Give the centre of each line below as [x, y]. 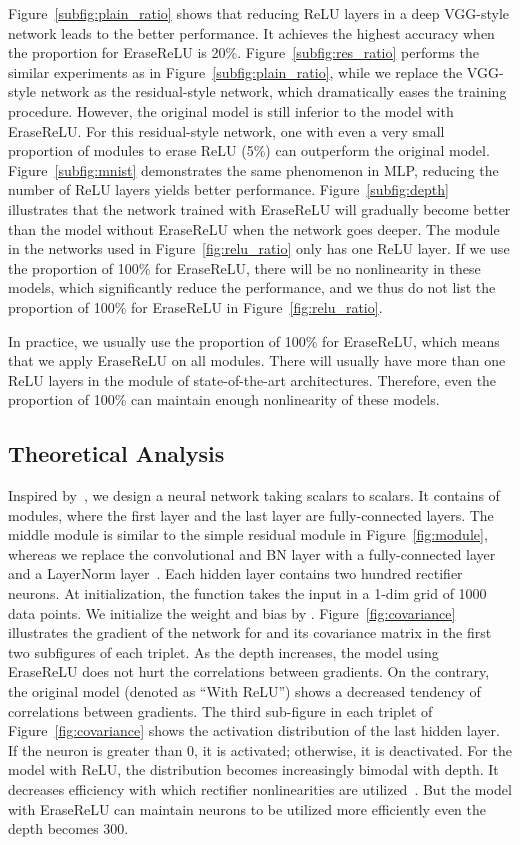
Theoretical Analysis [116, 453]
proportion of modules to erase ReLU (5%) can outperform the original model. [249, 150]
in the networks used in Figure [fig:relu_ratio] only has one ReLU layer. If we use [259, 248]
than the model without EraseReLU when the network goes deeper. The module [254, 228]
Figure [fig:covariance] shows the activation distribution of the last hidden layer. [254, 730]
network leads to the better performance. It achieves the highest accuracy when [251, 32]
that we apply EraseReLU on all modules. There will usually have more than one [257, 360]
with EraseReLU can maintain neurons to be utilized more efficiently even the [247, 808]
